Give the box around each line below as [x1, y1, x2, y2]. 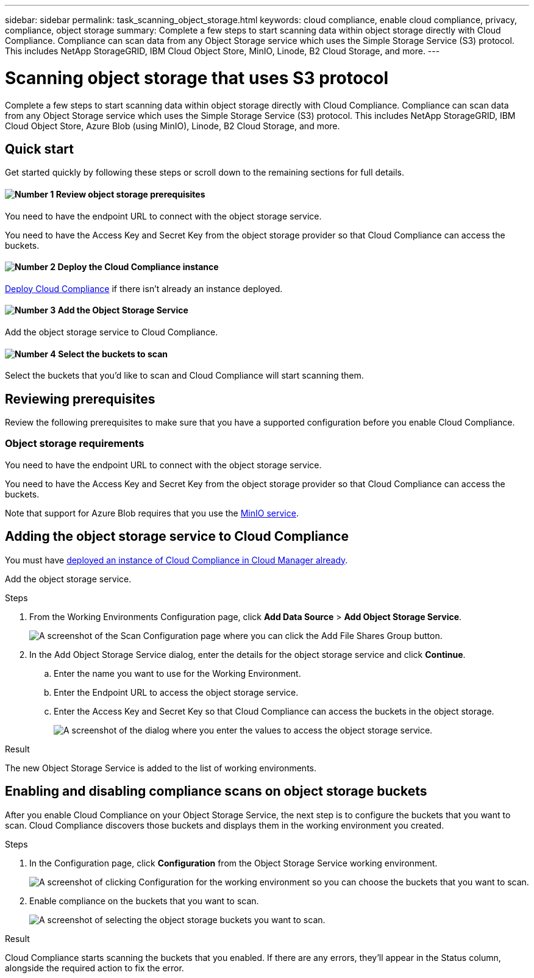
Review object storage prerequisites [55, 188, 205, 199]
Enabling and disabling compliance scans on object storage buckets [5, 783, 427, 799]
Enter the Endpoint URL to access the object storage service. [54, 687, 299, 698]
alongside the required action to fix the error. [5, 962, 184, 973]
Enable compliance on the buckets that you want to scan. [29, 895, 259, 906]
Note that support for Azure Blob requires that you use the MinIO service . [5, 507, 299, 518]
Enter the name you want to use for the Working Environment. [54, 668, 301, 679]
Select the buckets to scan [58, 348, 168, 359]
